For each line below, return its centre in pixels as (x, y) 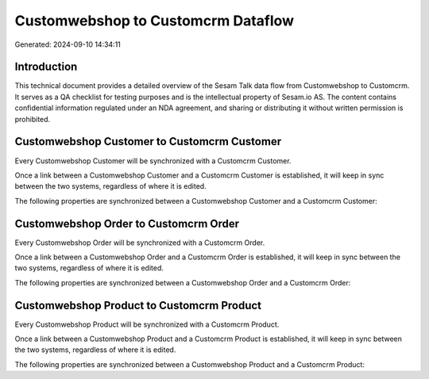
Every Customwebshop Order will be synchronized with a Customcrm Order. (140, 243)
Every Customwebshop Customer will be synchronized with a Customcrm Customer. (153, 161)
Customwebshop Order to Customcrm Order (127, 223)
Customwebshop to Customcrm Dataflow (154, 21)
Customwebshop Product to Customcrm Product (138, 305)
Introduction (46, 67)
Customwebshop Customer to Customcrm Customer (148, 142)
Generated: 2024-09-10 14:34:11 (68, 44)
